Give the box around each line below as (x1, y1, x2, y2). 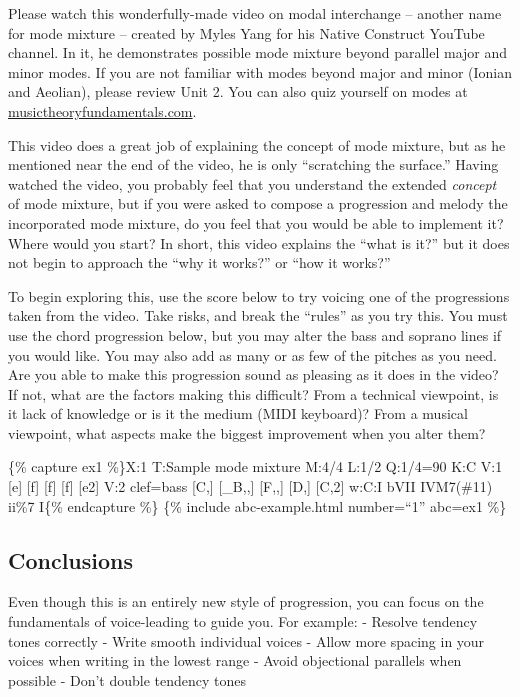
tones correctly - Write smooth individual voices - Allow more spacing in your (8, 630, 485, 651)
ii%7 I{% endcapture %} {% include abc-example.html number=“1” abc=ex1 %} (8, 495, 507, 516)
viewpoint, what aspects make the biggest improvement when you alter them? (8, 422, 486, 443)
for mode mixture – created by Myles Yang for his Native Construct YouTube (8, 22, 485, 43)
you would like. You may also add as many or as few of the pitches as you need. (8, 344, 497, 365)
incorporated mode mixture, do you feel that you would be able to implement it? (8, 212, 504, 233)
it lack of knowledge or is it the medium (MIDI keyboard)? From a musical (8, 403, 468, 424)
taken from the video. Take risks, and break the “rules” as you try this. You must (8, 305, 508, 326)
